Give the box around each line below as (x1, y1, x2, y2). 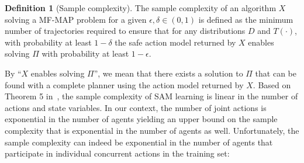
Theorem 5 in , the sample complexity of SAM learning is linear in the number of (5, 90, 298, 102)
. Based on (253, 78, 291, 91)
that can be (255, 67, 297, 79)
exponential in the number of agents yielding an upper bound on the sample (5, 113, 278, 125)
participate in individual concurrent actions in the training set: (5, 147, 230, 159)
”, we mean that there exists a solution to (94, 67, 243, 79)
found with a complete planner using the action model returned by (5, 78, 244, 91)
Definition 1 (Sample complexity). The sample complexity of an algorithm (5, 2, 277, 13)
